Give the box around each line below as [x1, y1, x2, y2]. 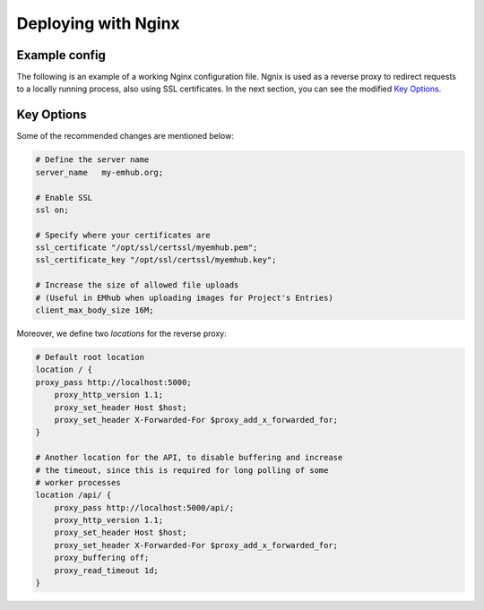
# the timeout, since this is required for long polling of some [35, 465, 329, 475]
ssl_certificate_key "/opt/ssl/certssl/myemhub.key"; [35, 255, 277, 265]
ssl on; [35, 204, 69, 215]
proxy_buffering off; [54, 553, 150, 563]
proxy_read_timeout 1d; [54, 565, 159, 575]
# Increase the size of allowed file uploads [35, 280, 239, 290]
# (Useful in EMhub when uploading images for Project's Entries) [35, 292, 333, 303]
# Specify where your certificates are [35, 229, 211, 240]
